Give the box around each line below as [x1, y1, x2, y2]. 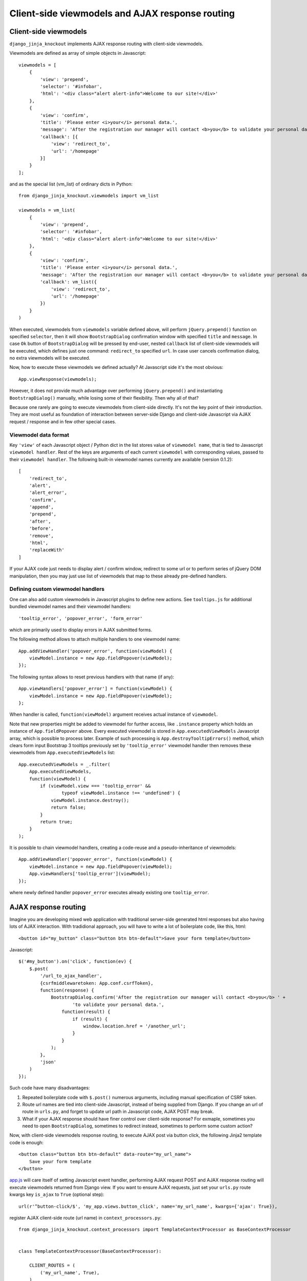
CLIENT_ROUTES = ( [29, 1263, 76, 1268]
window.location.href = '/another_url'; [83, 1023, 186, 1029]
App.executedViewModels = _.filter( [18, 761, 111, 767]
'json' [40, 1059, 57, 1065]
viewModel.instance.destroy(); [51, 797, 129, 803]
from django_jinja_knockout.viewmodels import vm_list [18, 193, 159, 199]
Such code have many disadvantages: [9, 1085, 90, 1091]
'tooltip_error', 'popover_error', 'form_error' [18, 615, 143, 621]
